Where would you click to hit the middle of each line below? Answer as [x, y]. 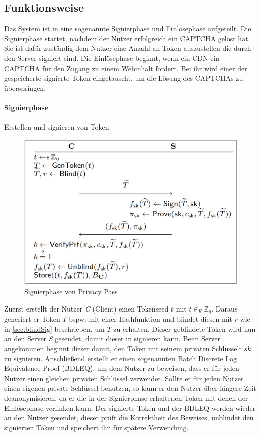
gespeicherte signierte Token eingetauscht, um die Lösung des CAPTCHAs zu [124, 78]
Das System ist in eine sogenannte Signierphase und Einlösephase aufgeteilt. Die [128, 28]
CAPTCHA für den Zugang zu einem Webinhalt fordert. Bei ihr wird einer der [126, 68]
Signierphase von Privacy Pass [71, 291]
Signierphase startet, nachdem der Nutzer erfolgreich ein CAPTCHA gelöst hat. [127, 38]
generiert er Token [32, 318]
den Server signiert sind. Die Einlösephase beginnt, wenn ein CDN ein [112, 58]
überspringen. [25, 87]
